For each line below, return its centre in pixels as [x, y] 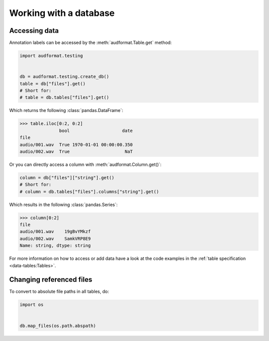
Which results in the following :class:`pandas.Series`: [64, 205]
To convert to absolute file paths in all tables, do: [59, 292]
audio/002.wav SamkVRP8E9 [55, 238]
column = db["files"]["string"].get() [67, 177]
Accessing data [34, 31]
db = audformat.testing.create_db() [65, 77]
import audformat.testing [51, 56]
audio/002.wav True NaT [76, 151]
